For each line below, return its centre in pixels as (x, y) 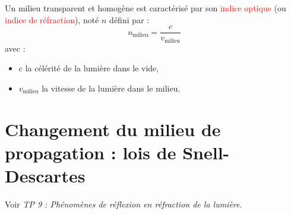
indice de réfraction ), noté (52, 19)
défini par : (129, 19)
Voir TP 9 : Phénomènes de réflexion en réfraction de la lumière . (124, 204)
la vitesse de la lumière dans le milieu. (111, 88)
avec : (15, 48)
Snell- (206, 152)
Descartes (45, 176)
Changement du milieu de (113, 129)
